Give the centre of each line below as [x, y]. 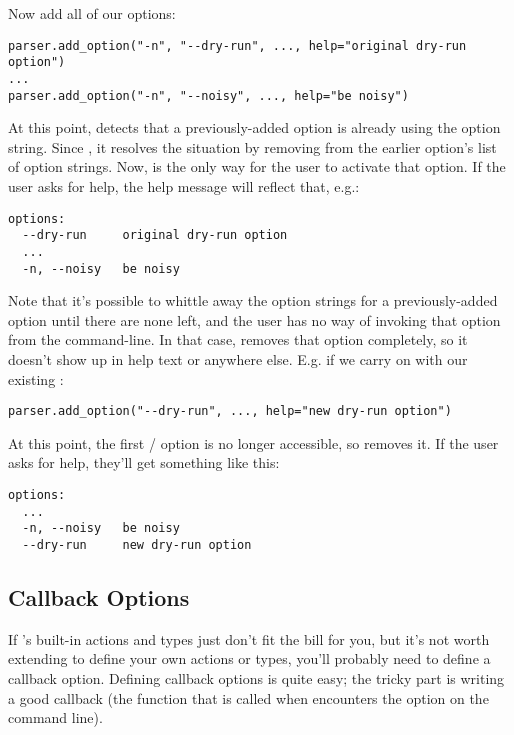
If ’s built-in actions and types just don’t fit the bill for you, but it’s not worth [249, 638]
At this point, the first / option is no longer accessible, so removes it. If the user [253, 442]
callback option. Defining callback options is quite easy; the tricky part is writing [256, 678]
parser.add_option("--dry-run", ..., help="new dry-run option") [230, 411]
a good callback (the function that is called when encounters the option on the [248, 697]
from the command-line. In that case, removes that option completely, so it [238, 339]
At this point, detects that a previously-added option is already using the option [254, 127]
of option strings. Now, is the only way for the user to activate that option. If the [257, 166]
